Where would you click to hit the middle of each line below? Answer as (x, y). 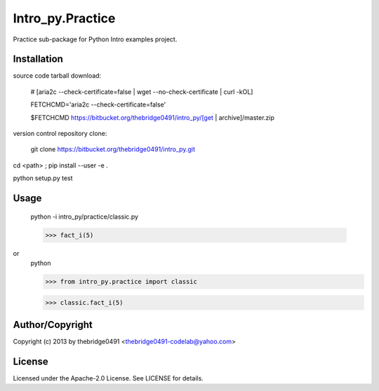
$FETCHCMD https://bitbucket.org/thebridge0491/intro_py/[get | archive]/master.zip (153, 117)
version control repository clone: (60, 134)
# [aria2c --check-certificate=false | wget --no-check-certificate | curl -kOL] (142, 92)
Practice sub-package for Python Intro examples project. (95, 39)
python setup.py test (43, 178)
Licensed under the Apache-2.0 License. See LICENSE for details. (108, 378)
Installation (38, 59)
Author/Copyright (53, 325)
